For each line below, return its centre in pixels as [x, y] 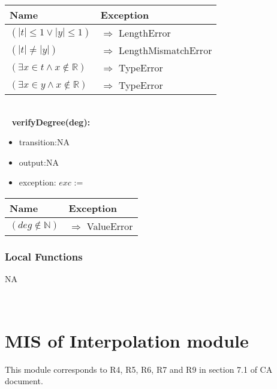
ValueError [110, 226]
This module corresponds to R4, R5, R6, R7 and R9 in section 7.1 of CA [139, 369]
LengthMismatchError [165, 50]
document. [24, 381]
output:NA [39, 162]
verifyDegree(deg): [51, 122]
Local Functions [44, 256]
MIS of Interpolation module [127, 340]
